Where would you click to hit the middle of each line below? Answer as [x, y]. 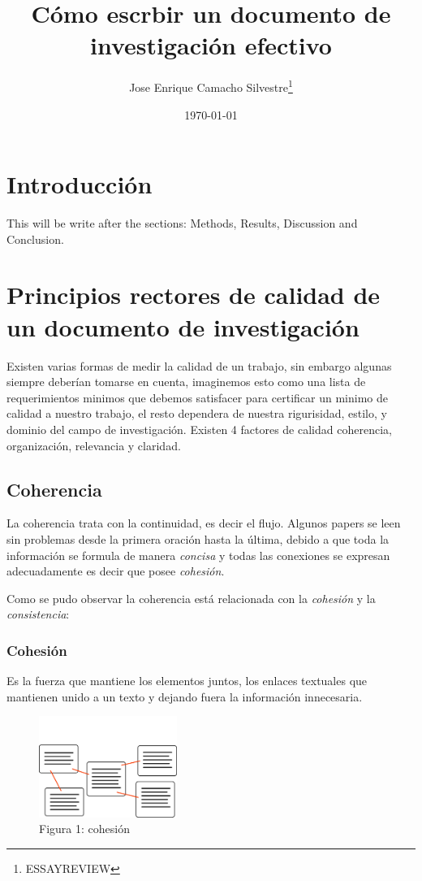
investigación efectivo [211, 45]
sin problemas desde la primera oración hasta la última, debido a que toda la [198, 538]
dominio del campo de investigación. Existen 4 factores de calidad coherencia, [199, 429]
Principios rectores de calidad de [194, 295]
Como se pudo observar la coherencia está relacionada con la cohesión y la [191, 598]
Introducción [80, 184]
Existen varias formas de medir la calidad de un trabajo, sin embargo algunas [199, 365]
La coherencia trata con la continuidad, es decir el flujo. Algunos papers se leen [204, 523]
